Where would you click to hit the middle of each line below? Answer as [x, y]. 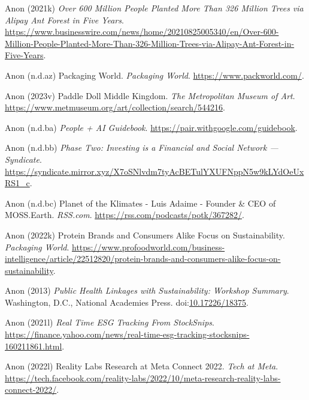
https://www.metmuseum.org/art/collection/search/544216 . [115, 107]
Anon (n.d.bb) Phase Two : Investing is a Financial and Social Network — [142, 147]
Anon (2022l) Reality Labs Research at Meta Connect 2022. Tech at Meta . [142, 366]
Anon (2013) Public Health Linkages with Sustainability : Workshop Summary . [147, 290]
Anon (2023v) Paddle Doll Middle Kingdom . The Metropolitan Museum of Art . [150, 95]
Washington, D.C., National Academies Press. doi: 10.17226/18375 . [127, 302]
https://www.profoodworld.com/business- [149, 247]
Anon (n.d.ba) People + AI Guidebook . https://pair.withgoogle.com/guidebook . [151, 127]
